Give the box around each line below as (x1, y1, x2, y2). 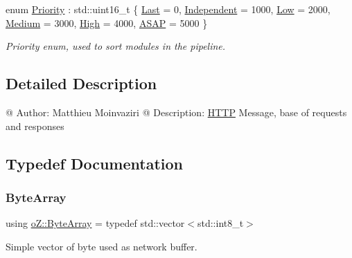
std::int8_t (197, 216, 244, 230)
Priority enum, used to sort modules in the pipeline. (6, 39, 226, 53)
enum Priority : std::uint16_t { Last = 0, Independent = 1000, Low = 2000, (6, 2, 331, 16)
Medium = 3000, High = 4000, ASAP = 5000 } (6, 15, 208, 30)
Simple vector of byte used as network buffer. (6, 239, 197, 253)
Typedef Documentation (6, 152, 183, 174)
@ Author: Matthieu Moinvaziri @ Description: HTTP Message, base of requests (6, 104, 347, 119)
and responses (6, 118, 64, 133)
